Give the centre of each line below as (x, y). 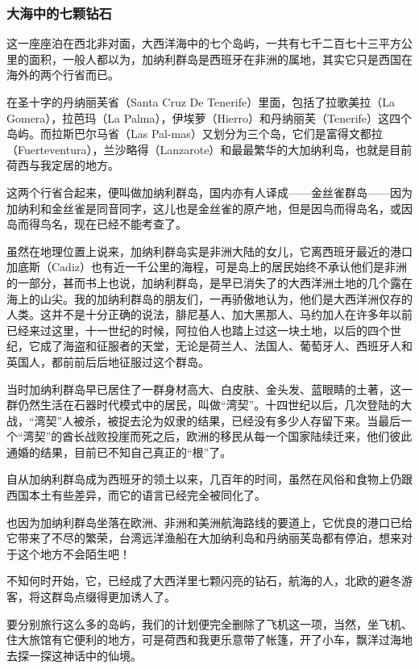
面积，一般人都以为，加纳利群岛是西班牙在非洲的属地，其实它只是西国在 (220, 59)
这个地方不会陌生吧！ (74, 553)
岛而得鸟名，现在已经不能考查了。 (97, 224)
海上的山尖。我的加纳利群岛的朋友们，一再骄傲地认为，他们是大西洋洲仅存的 (209, 298)
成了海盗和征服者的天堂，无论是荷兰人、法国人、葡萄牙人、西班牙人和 (226, 346)
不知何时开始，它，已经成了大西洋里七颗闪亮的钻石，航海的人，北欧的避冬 (204, 581)
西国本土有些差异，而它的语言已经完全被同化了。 (136, 495)
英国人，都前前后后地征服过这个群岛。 (108, 361)
